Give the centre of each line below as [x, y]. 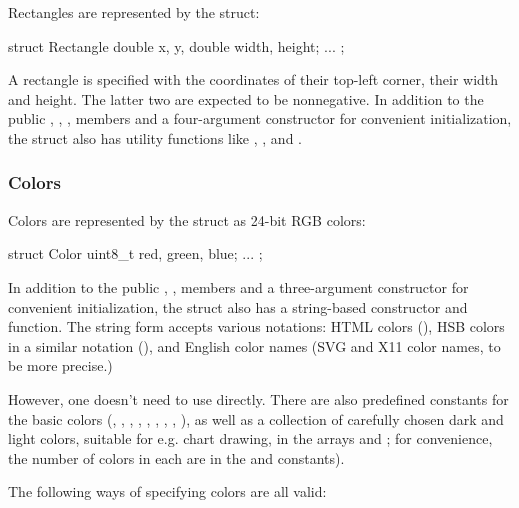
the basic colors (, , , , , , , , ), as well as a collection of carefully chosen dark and [256, 418]
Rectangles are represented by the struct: [134, 12]
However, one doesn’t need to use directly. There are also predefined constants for [258, 398]
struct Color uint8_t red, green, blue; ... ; [135, 253]
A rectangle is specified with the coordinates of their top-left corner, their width [253, 79]
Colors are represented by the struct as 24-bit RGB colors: [187, 219]
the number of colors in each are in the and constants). [176, 457]
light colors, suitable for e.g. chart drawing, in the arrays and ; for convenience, [250, 438]
